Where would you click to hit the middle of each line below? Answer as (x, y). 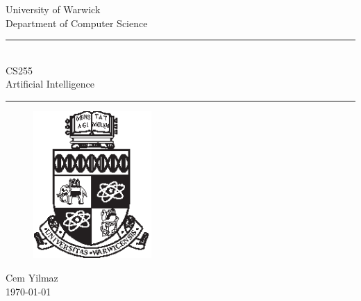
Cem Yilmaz (32, 278)
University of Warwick (53, 9)
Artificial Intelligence (50, 84)
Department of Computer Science (77, 23)
